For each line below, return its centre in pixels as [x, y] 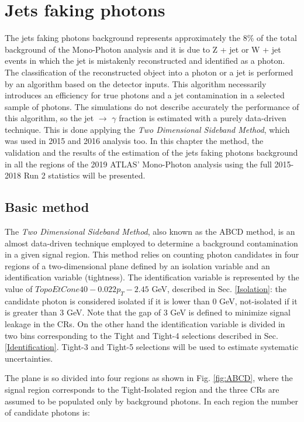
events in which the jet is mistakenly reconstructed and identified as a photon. [145, 61]
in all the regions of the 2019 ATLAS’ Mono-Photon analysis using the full [138, 164]
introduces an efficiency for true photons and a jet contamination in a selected [145, 95]
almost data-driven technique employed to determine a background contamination [151, 243]
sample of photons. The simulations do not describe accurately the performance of [152, 106]
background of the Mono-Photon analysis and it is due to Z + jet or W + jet [143, 49]
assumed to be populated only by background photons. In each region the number [152, 401]
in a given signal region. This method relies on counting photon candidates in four [152, 254]
